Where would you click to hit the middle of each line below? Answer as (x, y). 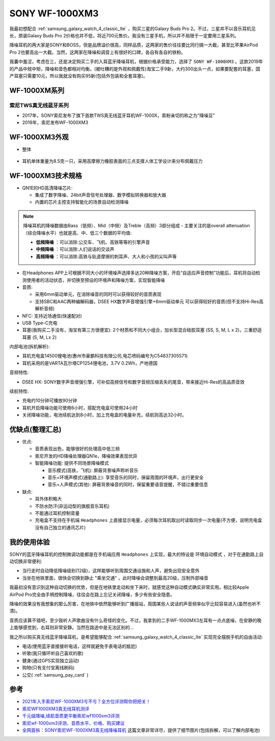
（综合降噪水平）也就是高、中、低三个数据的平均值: (77, 233)
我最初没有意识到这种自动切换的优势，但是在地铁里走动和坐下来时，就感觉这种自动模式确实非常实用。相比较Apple (129, 587)
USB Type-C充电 (40, 323)
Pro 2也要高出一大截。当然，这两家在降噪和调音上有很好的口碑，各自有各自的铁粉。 (98, 52)
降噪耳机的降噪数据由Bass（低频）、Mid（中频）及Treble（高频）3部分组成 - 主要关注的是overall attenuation (136, 226)
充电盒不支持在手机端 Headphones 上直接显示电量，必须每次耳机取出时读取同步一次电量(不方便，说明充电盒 (148, 520)
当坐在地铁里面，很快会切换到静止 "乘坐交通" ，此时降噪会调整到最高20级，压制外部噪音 (115, 578)
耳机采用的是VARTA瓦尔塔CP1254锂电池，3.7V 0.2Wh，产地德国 (90, 363)
